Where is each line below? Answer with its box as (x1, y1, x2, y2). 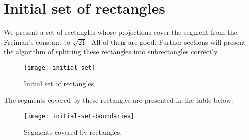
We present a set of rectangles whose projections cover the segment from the (4, 27, 237, 37)
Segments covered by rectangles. (24, 127, 122, 137)
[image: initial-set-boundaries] (24, 112, 134, 120)
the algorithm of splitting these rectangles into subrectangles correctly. (4, 46, 219, 57)
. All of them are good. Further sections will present (87, 36, 246, 47)
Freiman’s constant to (4, 36, 70, 47)
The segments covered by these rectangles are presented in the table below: (4, 95, 233, 105)
